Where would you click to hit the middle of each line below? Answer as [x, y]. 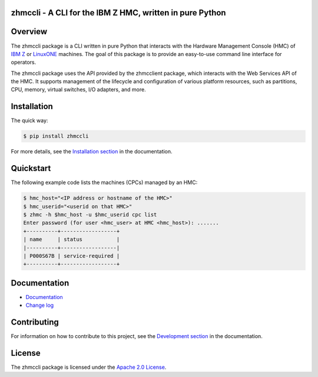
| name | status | [72, 240]
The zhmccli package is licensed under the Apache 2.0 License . [89, 367]
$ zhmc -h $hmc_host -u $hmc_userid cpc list [90, 215]
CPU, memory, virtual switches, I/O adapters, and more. [79, 90]
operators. [24, 63]
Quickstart [31, 168]
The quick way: [29, 120]
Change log [40, 305]
